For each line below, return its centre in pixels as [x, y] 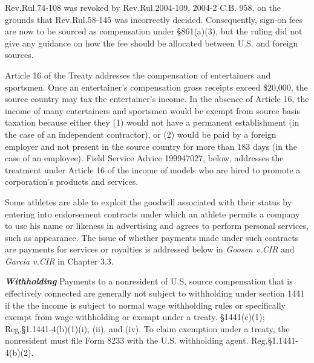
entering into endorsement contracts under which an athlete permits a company [152, 214]
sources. [19, 55]
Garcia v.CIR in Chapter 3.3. [59, 261]
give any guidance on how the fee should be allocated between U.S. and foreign [152, 43]
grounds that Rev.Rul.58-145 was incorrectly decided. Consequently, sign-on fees [154, 19]
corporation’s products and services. [72, 181]
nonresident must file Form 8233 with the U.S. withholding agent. [127, 340]
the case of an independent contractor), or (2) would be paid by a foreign [141, 134]
